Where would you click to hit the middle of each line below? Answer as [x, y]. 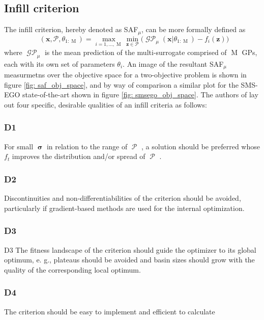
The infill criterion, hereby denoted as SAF [71, 29]
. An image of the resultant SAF [173, 63]
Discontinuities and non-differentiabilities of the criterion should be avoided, [123, 198]
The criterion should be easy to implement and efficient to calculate [110, 311]
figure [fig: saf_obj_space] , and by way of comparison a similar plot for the [121, 84]
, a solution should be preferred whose [201, 146]
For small [19, 146]
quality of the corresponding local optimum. [72, 269]
